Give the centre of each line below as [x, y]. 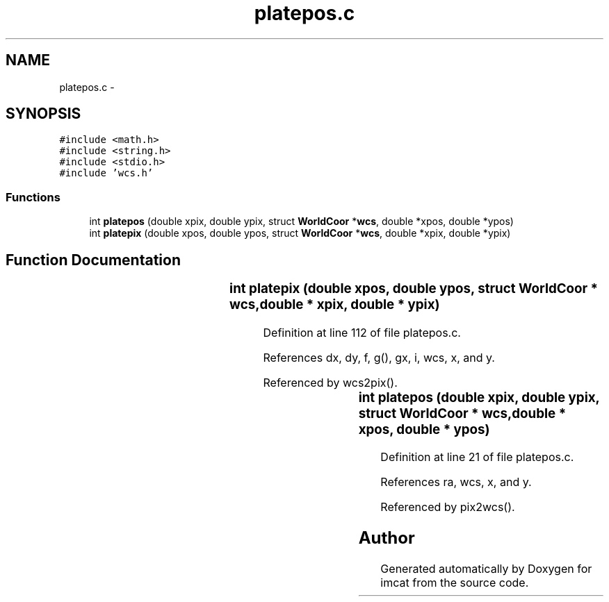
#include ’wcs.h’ [106, 173]
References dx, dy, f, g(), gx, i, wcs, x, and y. [379, 357]
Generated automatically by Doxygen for [486, 569]
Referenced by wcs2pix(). [330, 382]
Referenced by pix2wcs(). [448, 507]
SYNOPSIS [43, 114]
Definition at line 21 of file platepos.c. [477, 457]
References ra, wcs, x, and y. [456, 482]
